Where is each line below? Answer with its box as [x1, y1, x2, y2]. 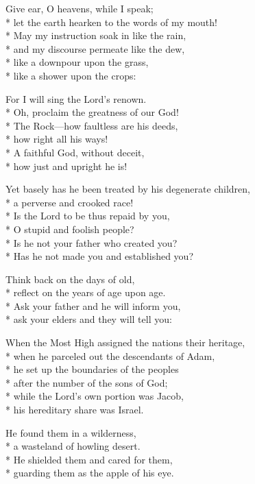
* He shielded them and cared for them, [5, 452, 173, 466]
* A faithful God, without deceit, [5, 145, 145, 159]
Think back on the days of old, [5, 271, 135, 286]
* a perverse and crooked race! [5, 195, 134, 209]
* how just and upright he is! [5, 158, 127, 173]
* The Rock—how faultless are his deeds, [5, 118, 178, 132]
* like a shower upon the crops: [5, 68, 136, 82]
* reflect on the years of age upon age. [5, 285, 166, 300]
